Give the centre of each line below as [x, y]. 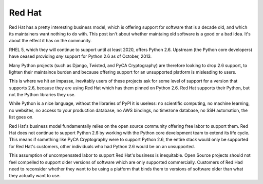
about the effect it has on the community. [50, 41]
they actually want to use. [35, 176]
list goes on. [21, 117]
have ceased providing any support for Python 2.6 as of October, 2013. [80, 56]
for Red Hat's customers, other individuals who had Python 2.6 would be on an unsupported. [102, 146]
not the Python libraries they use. [42, 95]
